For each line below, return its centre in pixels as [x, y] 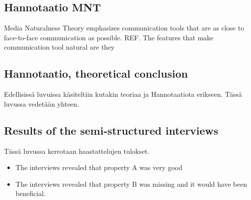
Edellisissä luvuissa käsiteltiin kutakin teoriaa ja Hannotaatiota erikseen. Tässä [123, 94]
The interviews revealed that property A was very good [99, 167]
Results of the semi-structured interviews [111, 130]
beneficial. [30, 193]
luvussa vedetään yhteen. [42, 103]
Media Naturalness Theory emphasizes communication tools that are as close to [124, 28]
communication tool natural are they [59, 47]
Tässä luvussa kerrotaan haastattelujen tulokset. [77, 151]
